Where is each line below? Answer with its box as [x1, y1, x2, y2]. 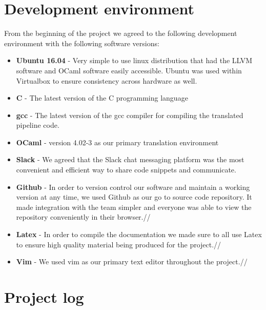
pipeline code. [16, 120, 59, 130]
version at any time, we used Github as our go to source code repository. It [16, 191, 252, 202]
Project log [4, 286, 84, 307]
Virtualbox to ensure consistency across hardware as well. [16, 75, 197, 86]
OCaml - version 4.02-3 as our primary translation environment [16, 137, 219, 147]
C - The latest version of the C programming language [16, 92, 188, 103]
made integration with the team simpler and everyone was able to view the [16, 201, 252, 212]
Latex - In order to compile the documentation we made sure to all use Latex [16, 229, 262, 240]
